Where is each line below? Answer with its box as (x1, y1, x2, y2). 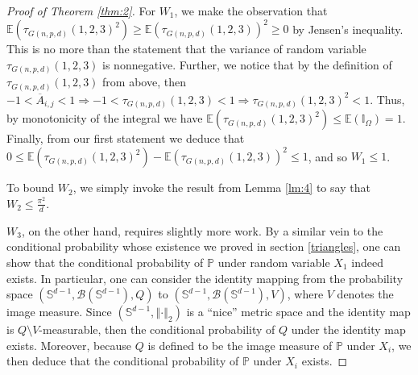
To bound (6, 179, 55, 196)
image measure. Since (6, 303, 112, 320)
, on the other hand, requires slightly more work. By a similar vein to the (21, 222, 383, 239)
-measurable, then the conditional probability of (39, 321, 275, 338)
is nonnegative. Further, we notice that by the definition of (102, 56, 392, 73)
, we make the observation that (174, 2, 328, 19)
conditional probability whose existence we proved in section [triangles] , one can (6, 238, 401, 255)
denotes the (337, 285, 394, 302)
